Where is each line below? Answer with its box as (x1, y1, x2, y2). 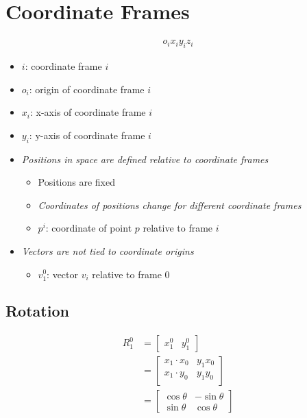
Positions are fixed (38, 175, 115, 189)
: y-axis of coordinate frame (29, 127, 145, 142)
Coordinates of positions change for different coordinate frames (38, 197, 302, 212)
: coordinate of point (45, 221, 132, 235)
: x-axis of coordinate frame (29, 105, 146, 119)
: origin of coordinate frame (29, 82, 145, 96)
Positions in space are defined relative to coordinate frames (21, 151, 269, 166)
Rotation (5, 300, 69, 321)
